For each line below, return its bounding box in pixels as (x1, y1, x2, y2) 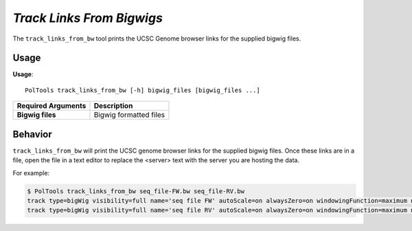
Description (93, 101, 133, 111)
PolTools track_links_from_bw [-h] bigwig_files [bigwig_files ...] (25, 86, 260, 94)
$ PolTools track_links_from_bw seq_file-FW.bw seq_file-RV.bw (27, 187, 245, 195)
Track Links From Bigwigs (12, 10, 163, 25)
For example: (12, 168, 50, 177)
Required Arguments (16, 101, 87, 111)
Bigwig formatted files (93, 110, 165, 120)
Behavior (12, 128, 53, 140)
